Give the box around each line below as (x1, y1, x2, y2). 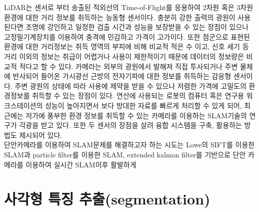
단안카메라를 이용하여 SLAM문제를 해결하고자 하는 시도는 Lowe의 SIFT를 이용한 (4, 139, 255, 150)
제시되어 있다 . (19, 129, 62, 140)
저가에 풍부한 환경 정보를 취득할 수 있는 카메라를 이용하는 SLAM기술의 (25, 110, 247, 120)
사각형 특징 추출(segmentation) (4, 188, 210, 209)
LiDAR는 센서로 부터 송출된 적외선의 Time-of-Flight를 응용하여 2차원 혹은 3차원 (4, 2, 253, 12)
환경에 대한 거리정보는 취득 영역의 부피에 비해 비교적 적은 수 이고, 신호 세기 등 (4, 41, 249, 52)
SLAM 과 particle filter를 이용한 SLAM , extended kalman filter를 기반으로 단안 (4, 149, 246, 159)
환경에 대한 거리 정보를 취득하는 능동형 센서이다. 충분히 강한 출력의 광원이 (4, 12, 235, 22)
